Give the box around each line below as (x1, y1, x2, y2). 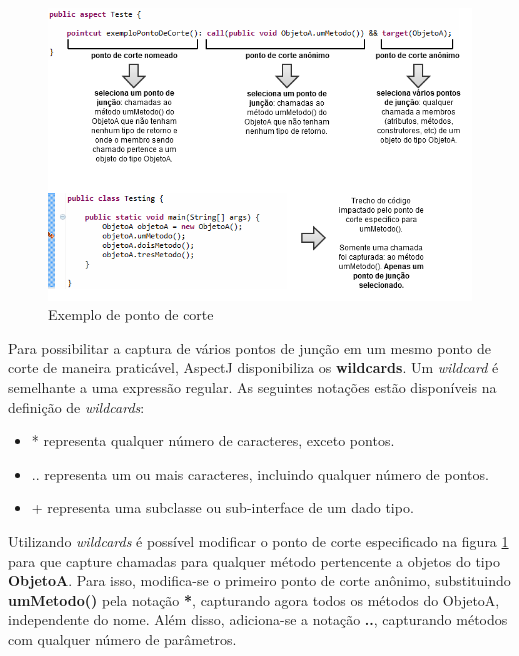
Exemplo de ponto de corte (48, 304, 214, 325)
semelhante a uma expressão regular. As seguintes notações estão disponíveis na (8, 377, 497, 398)
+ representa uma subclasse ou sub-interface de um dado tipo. (31, 497, 414, 518)
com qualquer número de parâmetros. (8, 628, 237, 649)
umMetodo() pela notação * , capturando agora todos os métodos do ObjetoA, (8, 589, 500, 610)
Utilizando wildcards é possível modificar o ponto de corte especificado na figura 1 (8, 531, 509, 552)
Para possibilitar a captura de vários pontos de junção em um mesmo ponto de (8, 337, 491, 358)
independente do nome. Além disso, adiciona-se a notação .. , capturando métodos (8, 609, 508, 630)
